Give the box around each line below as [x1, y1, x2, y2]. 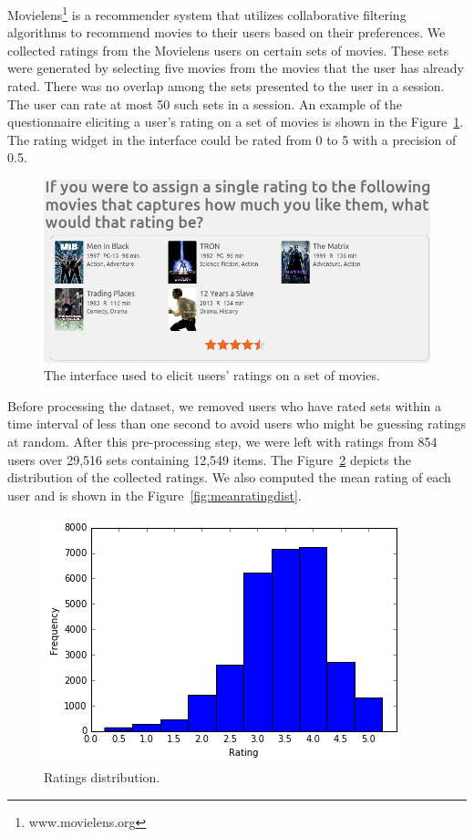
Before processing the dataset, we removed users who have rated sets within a [7, 396, 442, 415]
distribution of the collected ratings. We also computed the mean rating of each [7, 468, 451, 487]
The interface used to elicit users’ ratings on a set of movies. [44, 366, 380, 385]
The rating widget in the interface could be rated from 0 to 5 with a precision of [7, 129, 457, 149]
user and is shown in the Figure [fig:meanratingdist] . [7, 485, 302, 504]
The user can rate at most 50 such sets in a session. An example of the [7, 94, 403, 113]
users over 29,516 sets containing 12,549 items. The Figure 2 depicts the [7, 449, 411, 469]
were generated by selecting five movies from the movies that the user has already [7, 58, 465, 77]
